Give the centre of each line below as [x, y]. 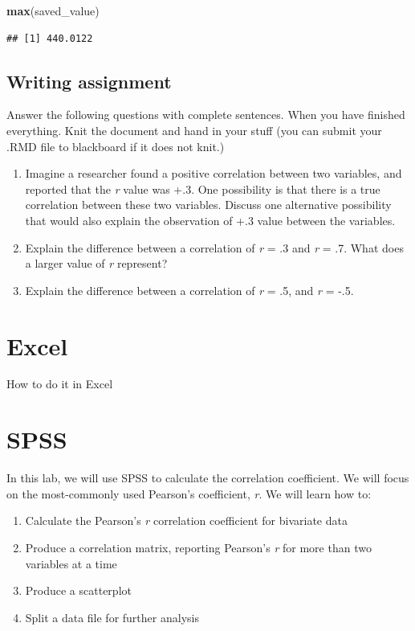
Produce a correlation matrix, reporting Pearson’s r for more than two [198, 547]
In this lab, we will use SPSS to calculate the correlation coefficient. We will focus [208, 478]
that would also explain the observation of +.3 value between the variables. [210, 220]
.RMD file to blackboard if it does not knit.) [116, 146]
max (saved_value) [53, 10]
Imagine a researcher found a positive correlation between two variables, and [214, 173]
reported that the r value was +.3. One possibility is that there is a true [203, 188]
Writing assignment [89, 81]
